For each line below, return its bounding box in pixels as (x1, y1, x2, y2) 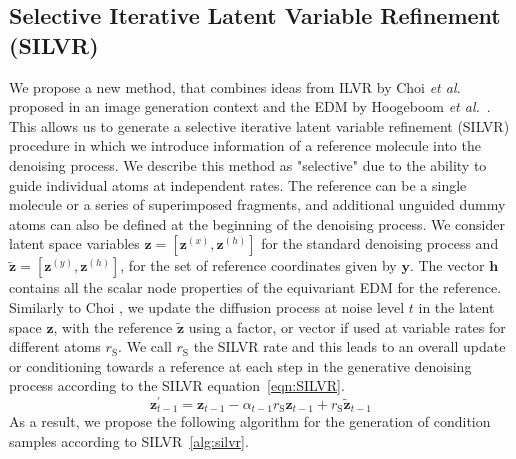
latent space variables (9, 233, 140, 254)
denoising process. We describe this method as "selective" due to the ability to (9, 154, 487, 175)
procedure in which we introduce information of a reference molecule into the (9, 135, 481, 156)
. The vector (409, 255, 485, 276)
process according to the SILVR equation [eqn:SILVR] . (9, 375, 345, 396)
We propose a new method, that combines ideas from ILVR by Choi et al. (9, 76, 461, 97)
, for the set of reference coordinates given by (120, 255, 397, 276)
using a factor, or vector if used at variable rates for (188, 316, 506, 337)
